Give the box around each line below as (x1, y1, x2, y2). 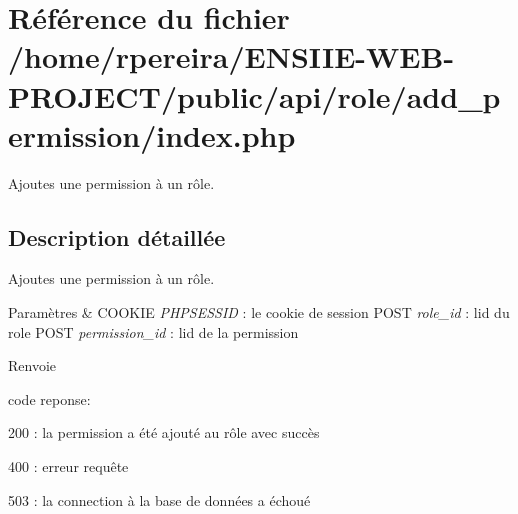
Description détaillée (8, 221, 226, 252)
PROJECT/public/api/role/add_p (8, 75, 501, 116)
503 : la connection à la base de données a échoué (8, 489, 311, 510)
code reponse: (8, 388, 91, 409)
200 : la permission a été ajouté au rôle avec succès (8, 422, 320, 443)
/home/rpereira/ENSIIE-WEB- (8, 36, 455, 77)
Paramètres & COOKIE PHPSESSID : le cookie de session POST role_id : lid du (8, 302, 510, 323)
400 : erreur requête (8, 456, 129, 477)
